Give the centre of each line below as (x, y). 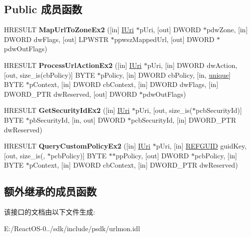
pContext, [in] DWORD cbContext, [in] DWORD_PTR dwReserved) (134, 165)
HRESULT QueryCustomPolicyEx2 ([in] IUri (77, 146)
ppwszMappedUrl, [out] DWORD (164, 39)
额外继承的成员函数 (50, 191)
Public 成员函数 (43, 9)
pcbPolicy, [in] (216, 155)
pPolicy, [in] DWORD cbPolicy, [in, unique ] (166, 75)
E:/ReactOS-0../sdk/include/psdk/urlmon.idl (72, 228)
